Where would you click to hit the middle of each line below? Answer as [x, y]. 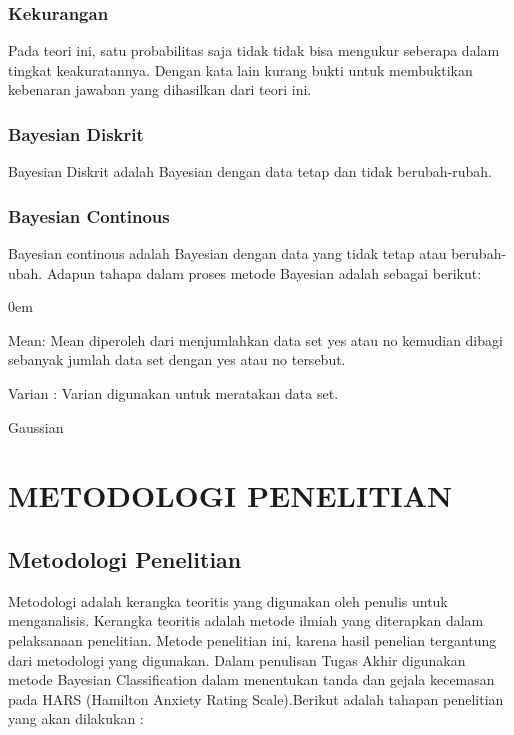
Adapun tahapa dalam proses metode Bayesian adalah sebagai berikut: [264, 272]
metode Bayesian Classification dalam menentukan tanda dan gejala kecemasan [251, 679]
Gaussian [36, 426]
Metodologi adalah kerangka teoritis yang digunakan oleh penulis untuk [228, 600]
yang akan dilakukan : [76, 718]
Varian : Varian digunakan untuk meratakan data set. [173, 393]
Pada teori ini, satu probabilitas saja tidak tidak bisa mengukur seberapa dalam [254, 50]
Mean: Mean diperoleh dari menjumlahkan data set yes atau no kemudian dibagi [255, 339]
